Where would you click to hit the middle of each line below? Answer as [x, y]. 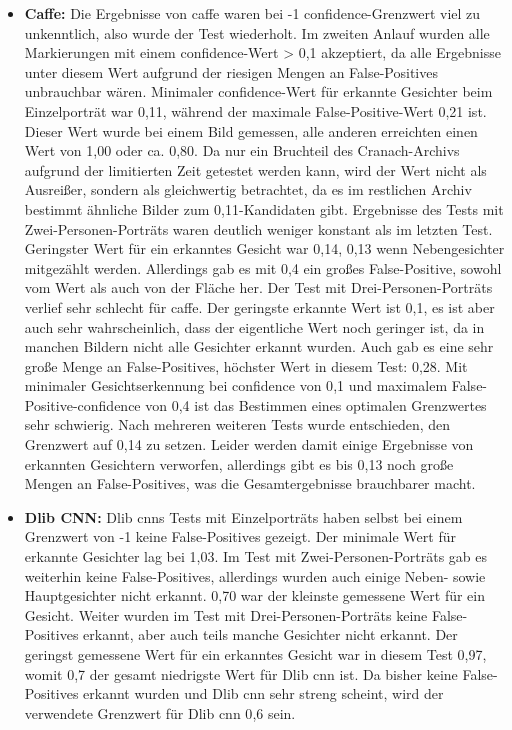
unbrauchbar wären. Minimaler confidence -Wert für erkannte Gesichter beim [258, 91]
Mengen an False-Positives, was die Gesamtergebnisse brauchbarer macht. [250, 483]
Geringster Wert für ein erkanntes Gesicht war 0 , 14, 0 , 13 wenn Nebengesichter [264, 248]
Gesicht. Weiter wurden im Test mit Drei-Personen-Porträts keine [226, 614]
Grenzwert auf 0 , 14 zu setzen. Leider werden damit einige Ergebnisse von [249, 444]
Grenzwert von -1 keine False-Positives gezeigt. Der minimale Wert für [240, 536]
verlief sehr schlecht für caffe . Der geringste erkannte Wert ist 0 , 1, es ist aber [259, 306]
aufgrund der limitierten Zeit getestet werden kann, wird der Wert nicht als [255, 169]
